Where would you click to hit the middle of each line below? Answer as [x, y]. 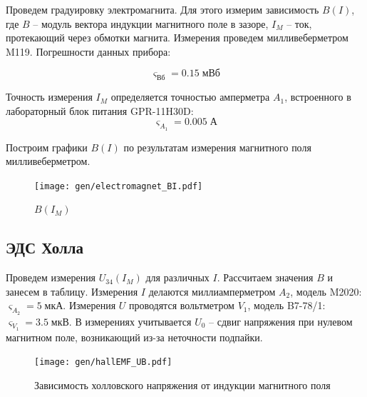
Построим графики [47, 147]
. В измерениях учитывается [130, 321]
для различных [177, 277]
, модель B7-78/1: [286, 305]
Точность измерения [49, 97]
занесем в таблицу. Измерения [72, 291]
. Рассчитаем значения [265, 277]
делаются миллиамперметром [212, 291]
